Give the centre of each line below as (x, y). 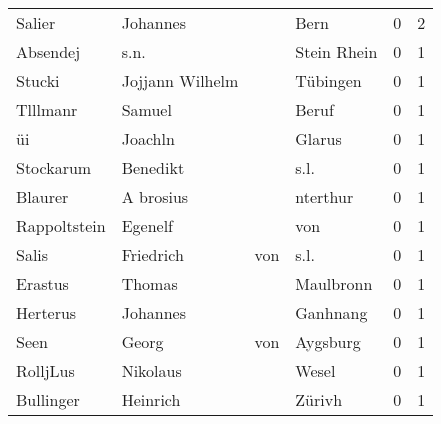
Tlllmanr (47, 109)
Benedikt (153, 167)
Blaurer (42, 196)
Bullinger (48, 399)
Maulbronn (334, 283)
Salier (36, 22)
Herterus (46, 312)
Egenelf (147, 225)
